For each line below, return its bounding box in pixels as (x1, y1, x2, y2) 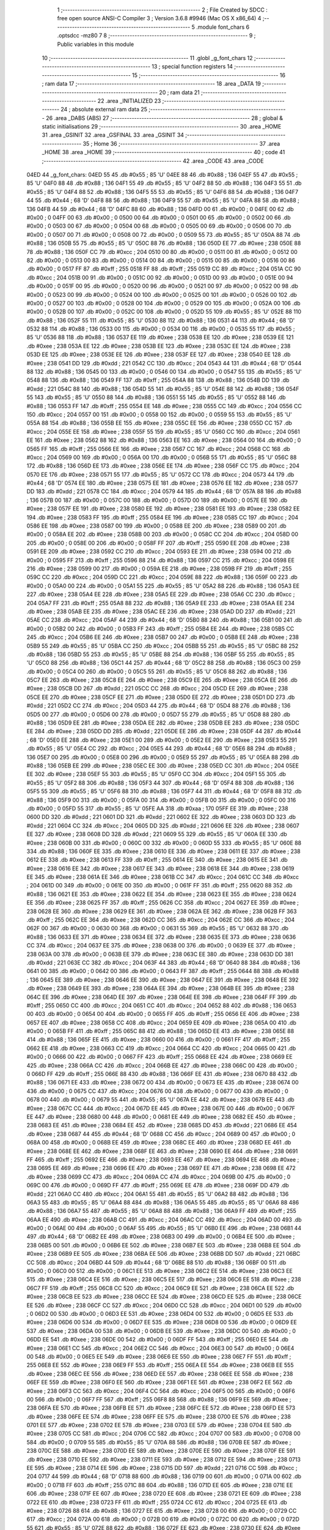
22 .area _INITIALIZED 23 (97, 97, 161, 104)
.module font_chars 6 (196, 23, 250, 31)
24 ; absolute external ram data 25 (61, 106, 148, 113)
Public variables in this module (57, 40, 134, 48)
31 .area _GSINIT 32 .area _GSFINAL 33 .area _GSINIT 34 (42, 132, 185, 139)
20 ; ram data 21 (159, 89, 200, 96)
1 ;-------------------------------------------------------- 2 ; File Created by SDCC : (57, 6, 268, 13)
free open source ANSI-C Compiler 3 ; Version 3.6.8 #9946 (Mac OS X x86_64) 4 (57, 15, 262, 22)
